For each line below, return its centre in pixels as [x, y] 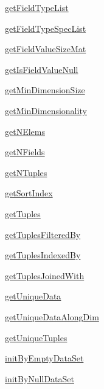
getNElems [25, 131]
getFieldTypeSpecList [46, 28]
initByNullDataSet [40, 378]
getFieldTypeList [37, 7]
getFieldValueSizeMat [46, 49]
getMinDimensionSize [45, 90]
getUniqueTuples [36, 337]
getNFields [25, 152]
